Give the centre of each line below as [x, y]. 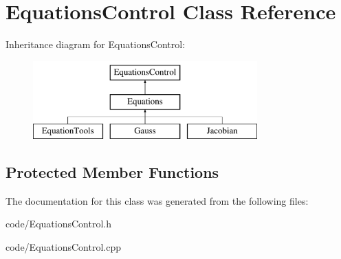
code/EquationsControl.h [58, 224]
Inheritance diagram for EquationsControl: [96, 44]
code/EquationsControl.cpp [63, 247]
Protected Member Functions [112, 172]
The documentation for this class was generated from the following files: [157, 200]
